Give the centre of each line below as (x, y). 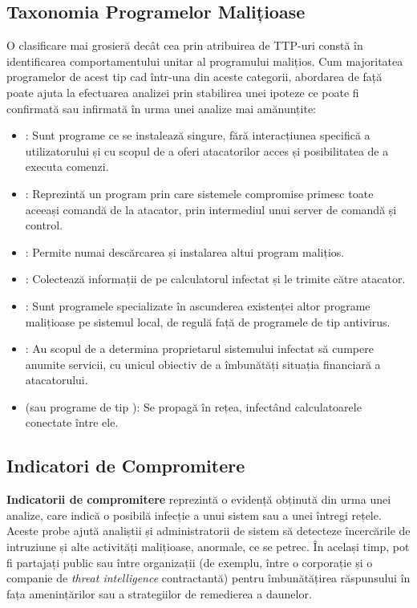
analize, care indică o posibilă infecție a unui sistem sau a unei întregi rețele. (194, 515)
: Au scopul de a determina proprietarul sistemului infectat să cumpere (199, 349)
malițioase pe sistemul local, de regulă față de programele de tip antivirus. (208, 321)
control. (44, 225)
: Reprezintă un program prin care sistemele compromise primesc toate (199, 193)
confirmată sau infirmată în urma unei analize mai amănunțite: (161, 108)
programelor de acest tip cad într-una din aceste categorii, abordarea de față (194, 77)
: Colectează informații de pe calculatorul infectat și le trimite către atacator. (215, 279)
